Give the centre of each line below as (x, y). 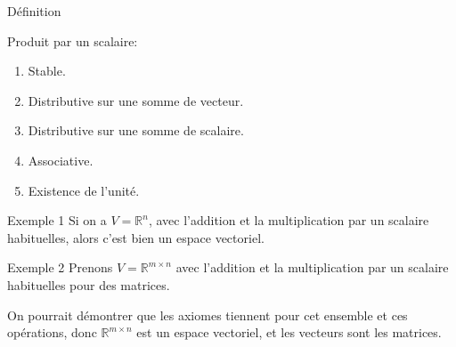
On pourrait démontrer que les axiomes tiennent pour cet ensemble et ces (208, 315)
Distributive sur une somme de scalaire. (136, 130)
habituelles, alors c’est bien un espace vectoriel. (136, 237)
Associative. (61, 160)
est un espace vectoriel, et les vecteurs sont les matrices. (289, 332)
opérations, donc (52, 332)
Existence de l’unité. (84, 190)
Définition (34, 11)
